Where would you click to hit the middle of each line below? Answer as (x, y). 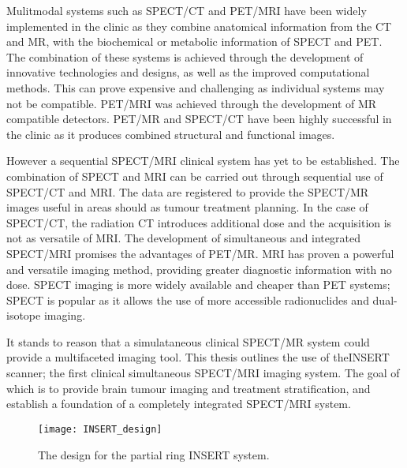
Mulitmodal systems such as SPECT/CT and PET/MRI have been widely (187, 10)
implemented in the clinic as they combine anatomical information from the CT (199, 26)
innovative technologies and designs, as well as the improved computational (188, 72)
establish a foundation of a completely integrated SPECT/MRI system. (179, 404)
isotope (24, 315)
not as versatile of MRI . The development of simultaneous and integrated (183, 238)
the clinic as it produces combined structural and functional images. (171, 134)
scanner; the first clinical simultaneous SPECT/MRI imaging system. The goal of (203, 373)
